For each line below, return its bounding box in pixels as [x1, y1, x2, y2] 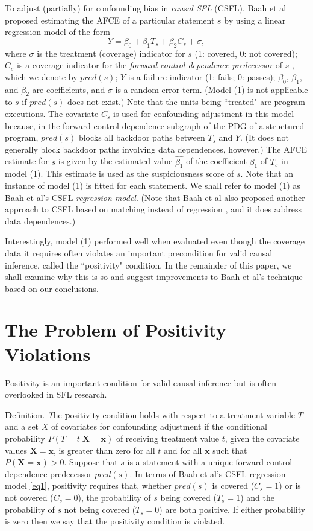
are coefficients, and [32, 83, 105, 95]
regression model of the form [5, 25, 110, 38]
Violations [5, 341, 91, 366]
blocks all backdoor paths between [78, 131, 205, 144]
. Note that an [240, 167, 294, 180]
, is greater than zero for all [54, 444, 155, 456]
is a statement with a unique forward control [127, 456, 293, 468]
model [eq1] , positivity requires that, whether [5, 479, 172, 492]
